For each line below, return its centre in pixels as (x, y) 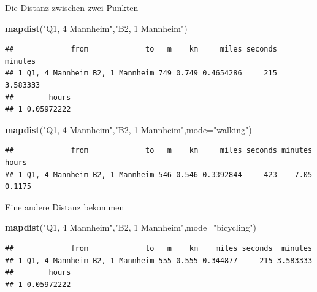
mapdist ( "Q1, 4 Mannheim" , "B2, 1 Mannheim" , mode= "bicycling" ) (131, 227)
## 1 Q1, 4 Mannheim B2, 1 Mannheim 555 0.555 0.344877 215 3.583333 (159, 260)
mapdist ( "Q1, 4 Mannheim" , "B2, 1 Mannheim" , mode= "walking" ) (128, 129)
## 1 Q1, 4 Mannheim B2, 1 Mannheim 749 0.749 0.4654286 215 (141, 73)
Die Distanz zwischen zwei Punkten (72, 7)
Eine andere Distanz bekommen (65, 206)
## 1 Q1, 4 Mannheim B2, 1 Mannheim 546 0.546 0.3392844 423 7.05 (159, 175)
